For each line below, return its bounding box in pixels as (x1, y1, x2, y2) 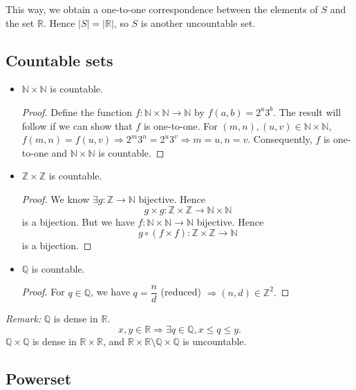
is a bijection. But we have (21, 214, 135, 228)
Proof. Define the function (21, 104, 133, 119)
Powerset (6, 367, 72, 389)
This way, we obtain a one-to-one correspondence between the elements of (6, 2, 318, 16)
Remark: (6, 311, 41, 326)
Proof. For (21, 284, 65, 299)
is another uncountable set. (140, 15, 256, 30)
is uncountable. (182, 333, 247, 348)
